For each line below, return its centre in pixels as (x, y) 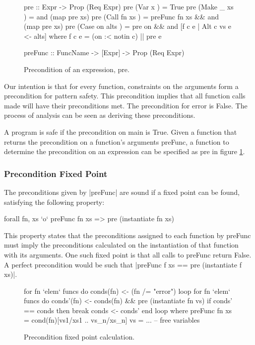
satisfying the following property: (54, 202)
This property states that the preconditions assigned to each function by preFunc (127, 235)
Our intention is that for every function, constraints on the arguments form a (121, 86)
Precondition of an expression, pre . (77, 69)
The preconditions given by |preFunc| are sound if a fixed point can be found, (122, 192)
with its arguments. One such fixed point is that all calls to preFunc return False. (128, 254)
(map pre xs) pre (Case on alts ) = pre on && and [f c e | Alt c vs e (128, 26)
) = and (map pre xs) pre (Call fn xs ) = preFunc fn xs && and (121, 16)
